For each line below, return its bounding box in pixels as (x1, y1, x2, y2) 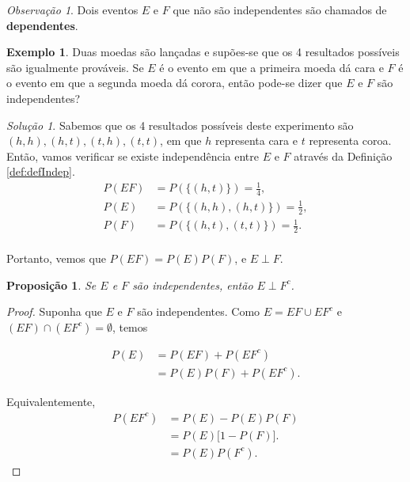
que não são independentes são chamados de (173, 2, 387, 17)
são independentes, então (132, 276, 253, 293)
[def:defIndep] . (6, 163, 75, 180)
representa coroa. (309, 132, 392, 149)
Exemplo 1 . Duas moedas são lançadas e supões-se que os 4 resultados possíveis (6, 44, 400, 60)
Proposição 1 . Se (6, 276, 97, 293)
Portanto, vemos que (6, 250, 106, 267)
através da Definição (294, 147, 393, 164)
